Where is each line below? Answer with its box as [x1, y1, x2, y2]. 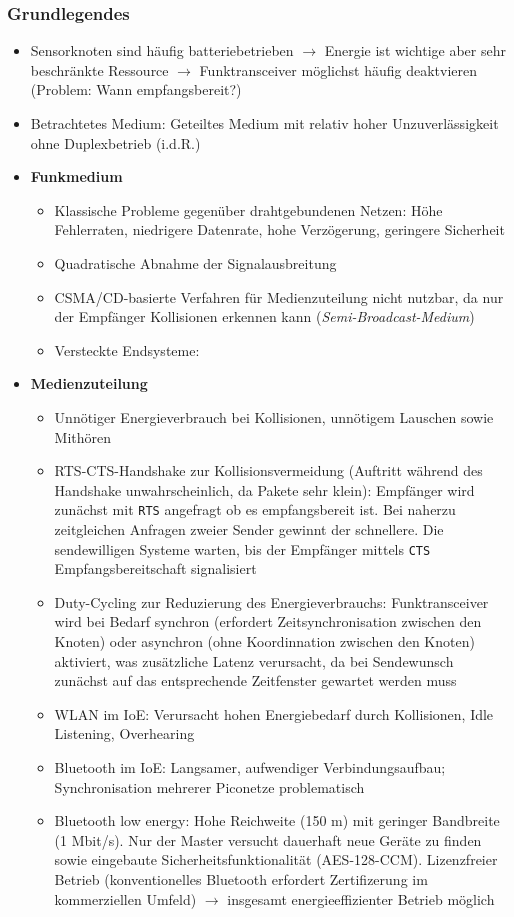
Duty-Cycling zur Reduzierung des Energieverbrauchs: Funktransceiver [54, 591, 489, 612]
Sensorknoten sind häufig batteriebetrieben [30, 40, 294, 61]
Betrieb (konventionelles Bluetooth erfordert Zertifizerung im [54, 868, 428, 889]
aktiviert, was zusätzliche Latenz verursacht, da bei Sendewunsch [54, 650, 454, 671]
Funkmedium [30, 166, 123, 187]
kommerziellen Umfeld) [54, 888, 197, 909]
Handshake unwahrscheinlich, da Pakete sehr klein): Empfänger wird [54, 479, 475, 500]
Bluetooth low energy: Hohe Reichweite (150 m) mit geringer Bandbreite [54, 810, 500, 831]
